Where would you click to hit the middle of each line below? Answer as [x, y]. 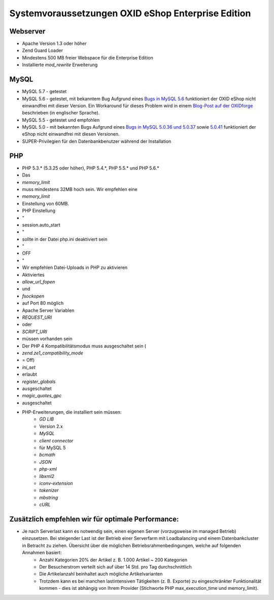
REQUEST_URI [37, 317]
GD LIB [47, 419]
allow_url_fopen [39, 282]
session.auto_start [41, 225]
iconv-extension [56, 483]
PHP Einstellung [39, 211]
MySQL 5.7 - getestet [44, 92]
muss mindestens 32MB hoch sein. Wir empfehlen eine [80, 189]
